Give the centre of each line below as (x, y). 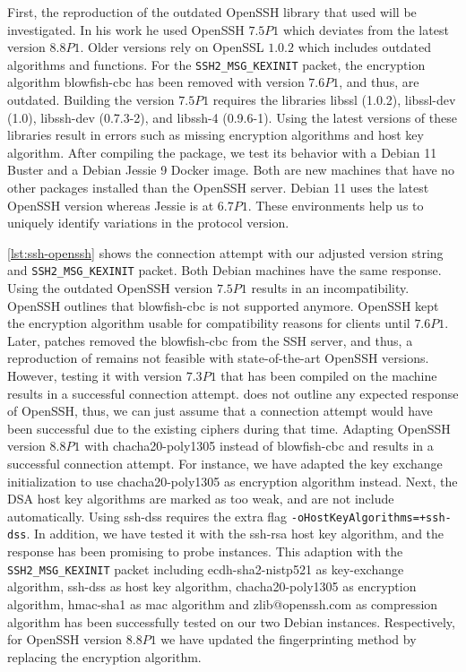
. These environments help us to (336, 205)
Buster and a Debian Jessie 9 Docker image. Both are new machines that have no (231, 170)
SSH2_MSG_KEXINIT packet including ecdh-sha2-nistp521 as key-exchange (206, 569)
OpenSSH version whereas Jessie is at (111, 205)
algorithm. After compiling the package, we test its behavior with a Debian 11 (222, 152)
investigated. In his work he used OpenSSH (126, 29)
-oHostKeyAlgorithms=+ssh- (371, 517)
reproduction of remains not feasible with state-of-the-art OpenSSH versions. (218, 358)
